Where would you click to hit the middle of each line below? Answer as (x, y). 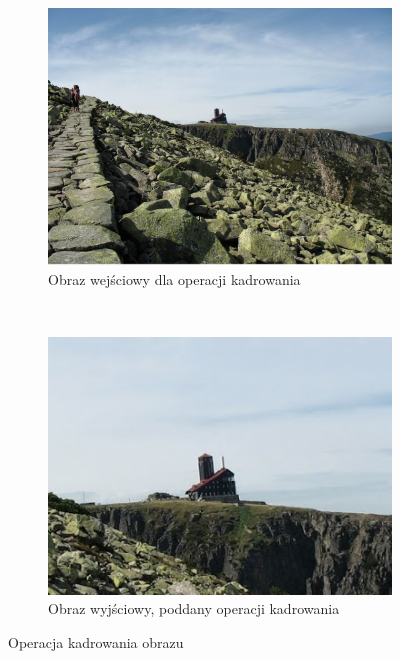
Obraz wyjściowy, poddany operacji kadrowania (194, 608)
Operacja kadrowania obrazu (96, 641)
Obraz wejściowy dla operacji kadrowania (174, 278)
